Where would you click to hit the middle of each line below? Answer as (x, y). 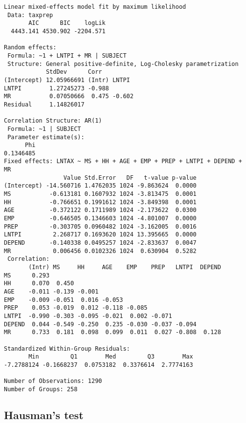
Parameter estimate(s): (46, 137)
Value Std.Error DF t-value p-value (130, 178)
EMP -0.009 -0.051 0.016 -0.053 (64, 300)
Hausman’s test (44, 414)
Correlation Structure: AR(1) (53, 121)
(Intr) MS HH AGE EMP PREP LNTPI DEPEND (125, 267)
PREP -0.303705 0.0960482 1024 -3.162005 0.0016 (100, 226)
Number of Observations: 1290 (53, 381)
